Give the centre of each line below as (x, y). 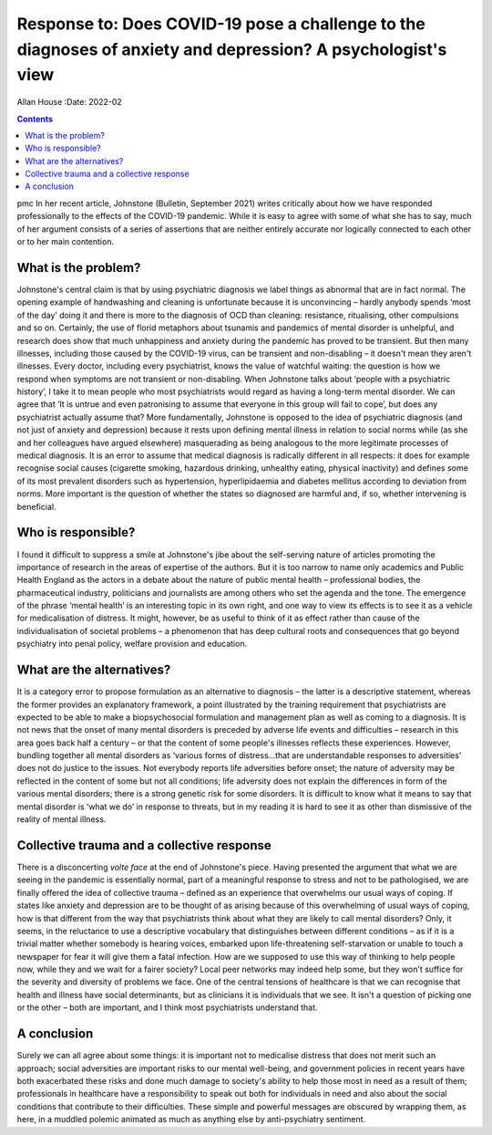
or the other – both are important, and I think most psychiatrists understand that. (167, 1007)
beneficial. (36, 506)
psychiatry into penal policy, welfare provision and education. (132, 644)
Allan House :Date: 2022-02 (69, 102)
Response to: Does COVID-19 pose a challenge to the (221, 24)
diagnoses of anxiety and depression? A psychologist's (232, 49)
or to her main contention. (65, 242)
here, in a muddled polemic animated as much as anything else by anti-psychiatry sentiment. (191, 1119)
